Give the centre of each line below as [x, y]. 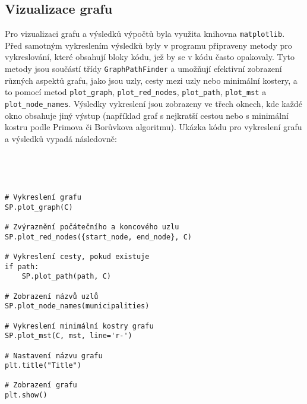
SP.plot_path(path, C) [66, 277]
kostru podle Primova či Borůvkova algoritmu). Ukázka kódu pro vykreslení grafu [153, 127]
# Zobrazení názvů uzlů [52, 296]
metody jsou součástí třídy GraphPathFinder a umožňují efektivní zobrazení [143, 69]
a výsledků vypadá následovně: [61, 138]
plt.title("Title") [43, 366]
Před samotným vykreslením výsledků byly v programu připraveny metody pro [148, 45]
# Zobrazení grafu [41, 385]
